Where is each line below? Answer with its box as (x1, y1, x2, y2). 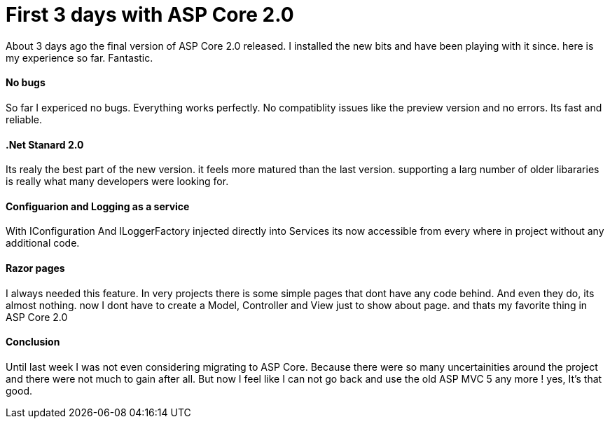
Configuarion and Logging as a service (6, 200, 190, 212)
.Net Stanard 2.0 (6, 138, 84, 151)
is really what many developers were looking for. (6, 175, 229, 188)
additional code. (6, 237, 80, 249)
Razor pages (6, 262, 65, 275)
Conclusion (6, 336, 60, 348)
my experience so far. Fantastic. (6, 51, 153, 64)
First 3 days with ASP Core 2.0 (6, 3, 294, 27)
